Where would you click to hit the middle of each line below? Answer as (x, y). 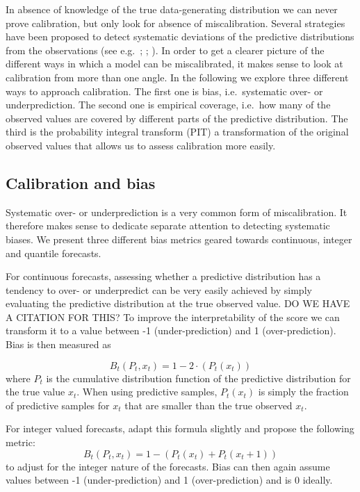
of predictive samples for (58, 405)
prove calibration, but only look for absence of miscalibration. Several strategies (175, 23)
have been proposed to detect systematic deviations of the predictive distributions (180, 36)
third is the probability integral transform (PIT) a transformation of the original (177, 132)
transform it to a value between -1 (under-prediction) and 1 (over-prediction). (171, 330)
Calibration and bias (81, 182)
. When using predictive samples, (147, 392)
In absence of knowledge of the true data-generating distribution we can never (172, 9)
